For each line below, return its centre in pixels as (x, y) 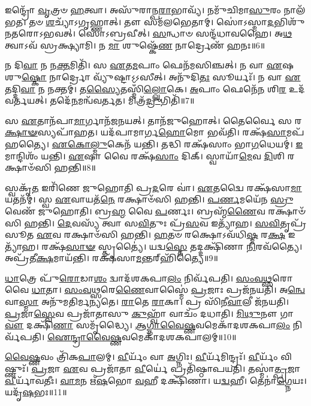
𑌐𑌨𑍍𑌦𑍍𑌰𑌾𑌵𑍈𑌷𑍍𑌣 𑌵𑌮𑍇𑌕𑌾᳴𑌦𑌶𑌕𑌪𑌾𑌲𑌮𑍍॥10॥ (142, 336)
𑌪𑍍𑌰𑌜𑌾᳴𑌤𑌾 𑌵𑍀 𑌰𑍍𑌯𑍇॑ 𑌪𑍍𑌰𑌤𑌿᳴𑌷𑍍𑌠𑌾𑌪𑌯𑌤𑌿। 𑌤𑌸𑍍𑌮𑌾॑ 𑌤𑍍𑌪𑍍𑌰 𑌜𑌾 (196, 369)
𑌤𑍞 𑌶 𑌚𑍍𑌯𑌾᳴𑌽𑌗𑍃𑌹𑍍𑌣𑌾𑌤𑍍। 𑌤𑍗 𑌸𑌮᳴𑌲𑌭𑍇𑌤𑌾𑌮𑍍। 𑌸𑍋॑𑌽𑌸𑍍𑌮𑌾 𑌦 (152, 21)
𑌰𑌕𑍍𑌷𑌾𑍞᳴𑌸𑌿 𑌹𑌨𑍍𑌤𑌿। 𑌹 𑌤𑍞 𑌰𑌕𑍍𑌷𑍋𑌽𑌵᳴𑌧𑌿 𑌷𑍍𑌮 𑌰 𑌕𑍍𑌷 (174, 234)
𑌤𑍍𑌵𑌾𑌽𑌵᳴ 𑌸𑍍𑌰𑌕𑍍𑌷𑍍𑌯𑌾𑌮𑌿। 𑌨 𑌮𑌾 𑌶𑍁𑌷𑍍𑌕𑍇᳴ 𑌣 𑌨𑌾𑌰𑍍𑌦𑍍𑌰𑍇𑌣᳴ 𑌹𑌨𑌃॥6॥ (135, 45)
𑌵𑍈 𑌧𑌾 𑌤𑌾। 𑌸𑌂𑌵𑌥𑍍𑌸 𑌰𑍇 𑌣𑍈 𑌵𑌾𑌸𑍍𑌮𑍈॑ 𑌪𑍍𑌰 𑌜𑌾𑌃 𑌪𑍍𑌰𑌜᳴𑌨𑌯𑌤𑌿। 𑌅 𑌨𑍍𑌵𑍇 (155, 290)
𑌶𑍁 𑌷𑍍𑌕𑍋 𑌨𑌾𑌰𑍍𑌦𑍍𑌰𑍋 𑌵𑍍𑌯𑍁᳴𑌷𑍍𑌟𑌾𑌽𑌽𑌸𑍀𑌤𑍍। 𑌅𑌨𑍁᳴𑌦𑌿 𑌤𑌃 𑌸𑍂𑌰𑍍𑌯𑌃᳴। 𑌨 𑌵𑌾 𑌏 (153, 76)
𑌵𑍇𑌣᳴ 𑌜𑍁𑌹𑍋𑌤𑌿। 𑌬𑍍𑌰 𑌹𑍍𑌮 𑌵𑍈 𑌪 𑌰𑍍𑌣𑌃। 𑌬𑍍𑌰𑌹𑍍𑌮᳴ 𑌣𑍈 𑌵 (135, 210)
